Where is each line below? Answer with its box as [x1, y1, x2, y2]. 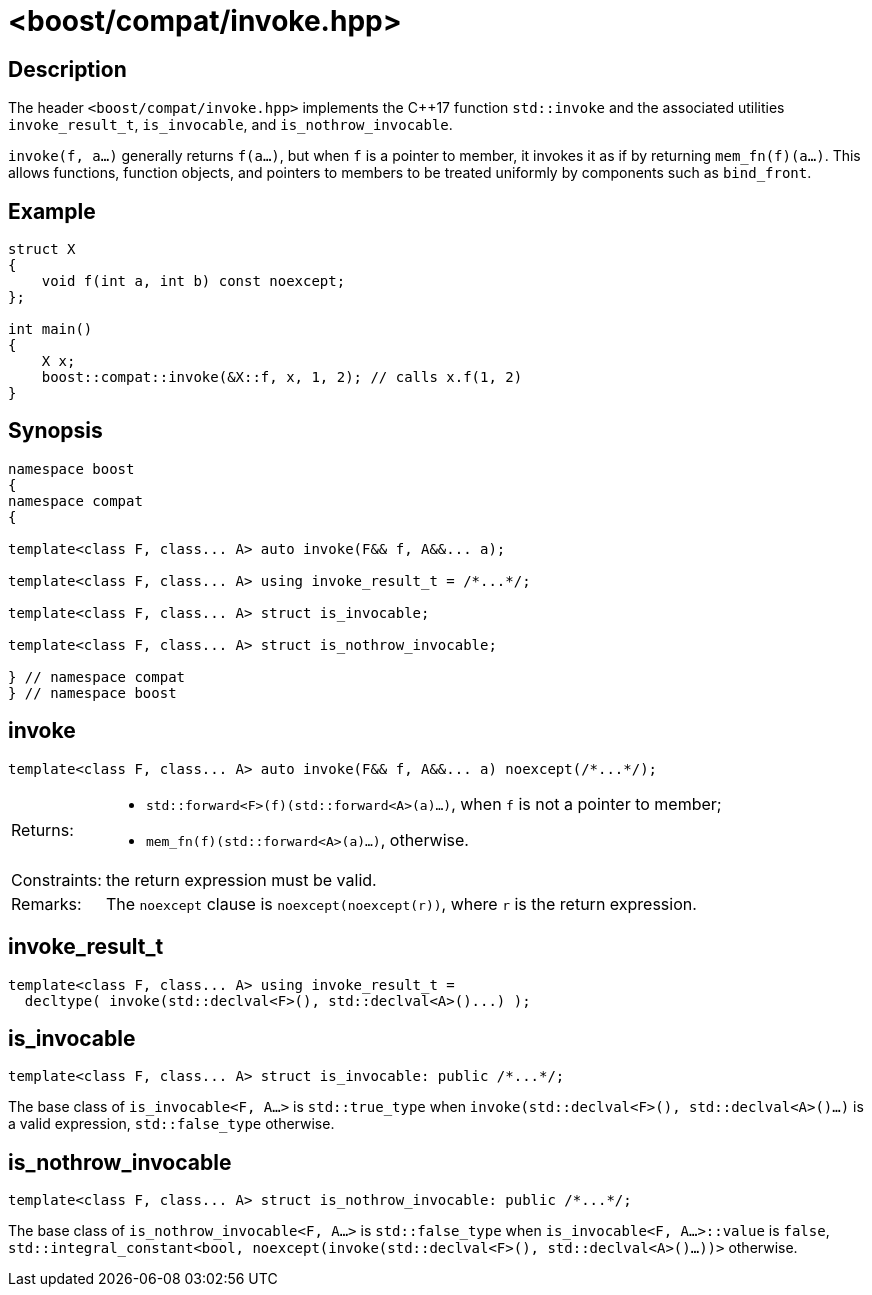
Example [8, 198, 96, 224]
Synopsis [8, 418, 103, 444]
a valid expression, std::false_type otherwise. [8, 1115, 335, 1133]
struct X [8, 241, 76, 258]
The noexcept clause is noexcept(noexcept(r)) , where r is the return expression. [105, 893, 697, 914]
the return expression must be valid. [105, 869, 377, 890]
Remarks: [11, 893, 82, 914]
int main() [8, 321, 93, 338]
